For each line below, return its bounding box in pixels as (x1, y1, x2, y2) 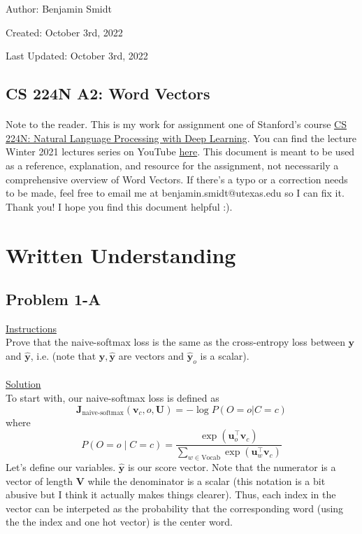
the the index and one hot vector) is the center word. (6, 514, 233, 529)
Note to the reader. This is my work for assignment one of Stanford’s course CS (6, 117, 347, 132)
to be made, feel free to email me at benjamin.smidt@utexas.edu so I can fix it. (6, 185, 345, 200)
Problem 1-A (6, 288, 101, 310)
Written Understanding (6, 240, 236, 269)
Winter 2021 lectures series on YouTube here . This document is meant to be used (6, 144, 355, 159)
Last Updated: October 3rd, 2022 (6, 48, 148, 63)
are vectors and (118, 349, 184, 363)
